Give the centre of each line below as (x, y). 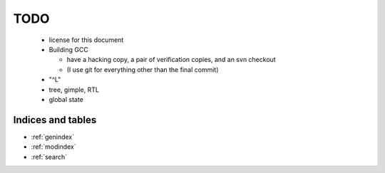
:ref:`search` (49, 157)
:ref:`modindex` (53, 147)
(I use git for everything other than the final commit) (143, 69)
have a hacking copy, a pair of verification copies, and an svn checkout (171, 60)
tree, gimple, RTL (74, 90)
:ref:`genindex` (53, 137)
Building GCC (68, 49)
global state (66, 99)
